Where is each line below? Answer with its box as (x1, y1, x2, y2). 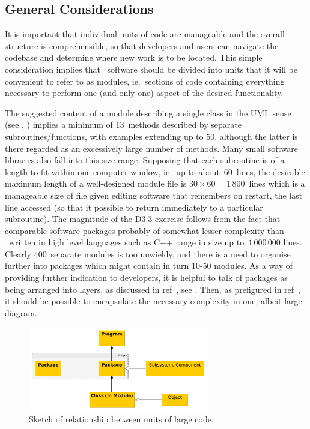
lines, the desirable (236, 165, 305, 178)
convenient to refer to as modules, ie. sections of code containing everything (5, 74, 285, 87)
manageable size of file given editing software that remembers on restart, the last (5, 188, 303, 201)
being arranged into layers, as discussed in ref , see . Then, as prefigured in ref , (5, 283, 300, 295)
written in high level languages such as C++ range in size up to (8, 236, 245, 248)
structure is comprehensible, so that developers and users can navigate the (5, 39, 279, 52)
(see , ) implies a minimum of (5, 118, 113, 131)
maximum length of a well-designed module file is (5, 177, 187, 190)
